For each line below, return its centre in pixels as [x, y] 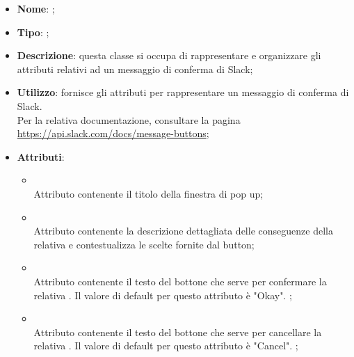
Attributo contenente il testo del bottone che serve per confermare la [180, 281]
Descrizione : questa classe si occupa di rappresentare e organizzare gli [169, 55]
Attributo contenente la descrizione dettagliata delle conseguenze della [183, 231]
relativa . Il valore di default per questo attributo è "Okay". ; [163, 295]
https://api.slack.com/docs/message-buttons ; [113, 133]
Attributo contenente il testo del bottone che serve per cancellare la [178, 332]
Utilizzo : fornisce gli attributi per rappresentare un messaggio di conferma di [183, 92]
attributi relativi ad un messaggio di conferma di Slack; [135, 69]
